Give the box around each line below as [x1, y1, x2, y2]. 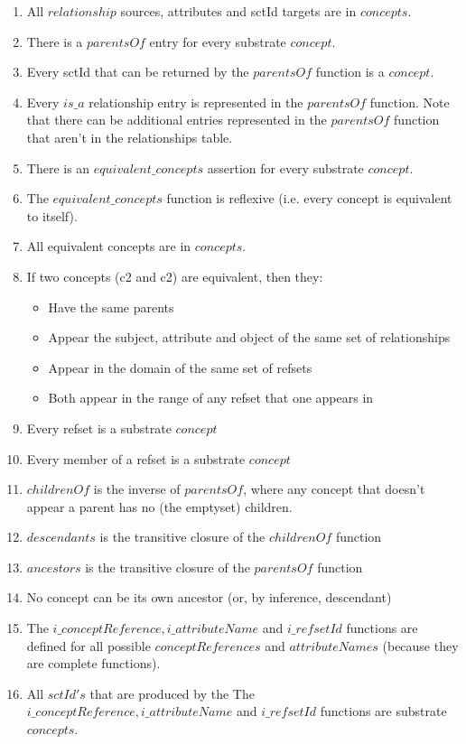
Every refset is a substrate [26, 418, 172, 437]
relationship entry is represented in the [89, 92, 303, 111]
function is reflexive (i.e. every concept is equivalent [166, 189, 452, 208]
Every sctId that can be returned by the [26, 62, 249, 81]
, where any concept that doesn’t [243, 479, 425, 498]
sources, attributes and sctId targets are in [120, 2, 357, 20]
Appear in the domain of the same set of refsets [48, 358, 312, 377]
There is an [26, 158, 90, 177]
